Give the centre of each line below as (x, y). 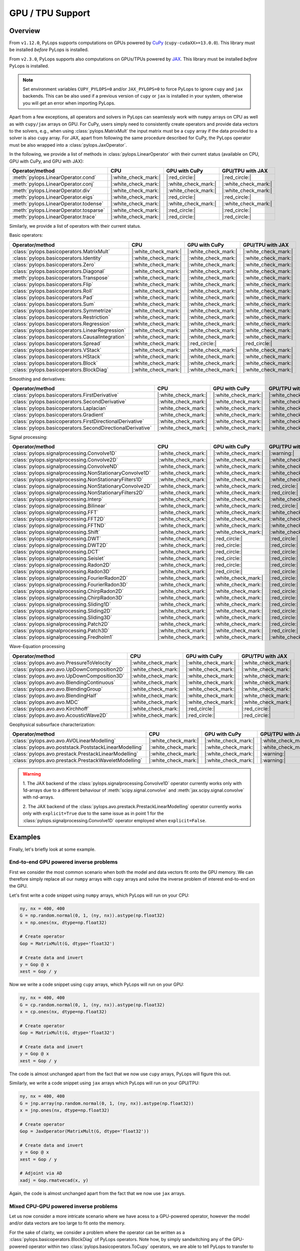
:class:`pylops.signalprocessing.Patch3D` (61, 631)
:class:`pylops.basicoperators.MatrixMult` (61, 251)
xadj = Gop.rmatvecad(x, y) (54, 1180)
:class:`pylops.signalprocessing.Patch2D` (61, 624)
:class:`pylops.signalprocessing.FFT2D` (59, 519)
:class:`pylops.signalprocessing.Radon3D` (62, 571)
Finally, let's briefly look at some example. (52, 849)
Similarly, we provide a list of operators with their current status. (75, 226)
